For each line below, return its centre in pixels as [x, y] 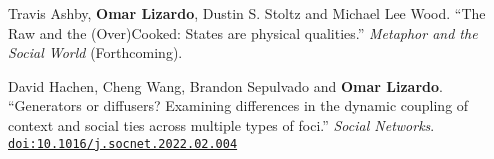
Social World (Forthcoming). [95, 52]
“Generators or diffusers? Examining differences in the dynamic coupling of [238, 105]
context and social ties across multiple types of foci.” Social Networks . [221, 124]
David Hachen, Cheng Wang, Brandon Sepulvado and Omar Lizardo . [225, 85]
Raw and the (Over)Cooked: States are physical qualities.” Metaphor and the [243, 32]
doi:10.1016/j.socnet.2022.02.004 [123, 143]
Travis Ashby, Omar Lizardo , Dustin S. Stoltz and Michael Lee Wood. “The [247, 13]
